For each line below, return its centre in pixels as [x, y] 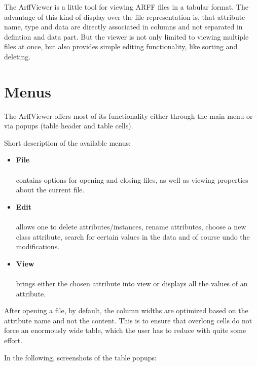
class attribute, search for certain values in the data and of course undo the [133, 236]
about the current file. [50, 190]
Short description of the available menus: [67, 142]
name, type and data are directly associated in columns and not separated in [123, 27]
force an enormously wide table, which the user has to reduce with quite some [125, 330]
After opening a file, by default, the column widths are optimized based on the [126, 310]
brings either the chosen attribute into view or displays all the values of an [132, 283]
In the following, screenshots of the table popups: [80, 357]
